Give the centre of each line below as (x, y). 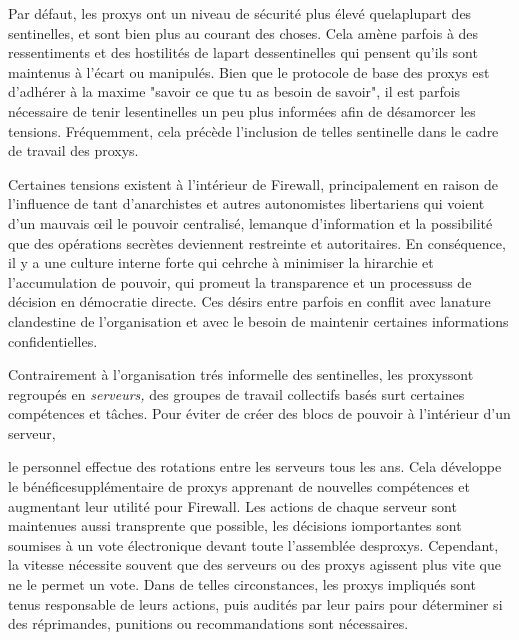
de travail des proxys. (73, 150)
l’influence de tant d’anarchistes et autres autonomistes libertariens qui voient (246, 203)
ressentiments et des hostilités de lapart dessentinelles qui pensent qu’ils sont (243, 52)
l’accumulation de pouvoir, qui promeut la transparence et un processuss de (240, 281)
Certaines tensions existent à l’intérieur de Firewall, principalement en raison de (253, 183)
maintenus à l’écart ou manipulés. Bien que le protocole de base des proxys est (249, 71)
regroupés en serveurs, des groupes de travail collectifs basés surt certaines (236, 393)
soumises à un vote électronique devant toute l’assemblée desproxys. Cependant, (253, 544)
